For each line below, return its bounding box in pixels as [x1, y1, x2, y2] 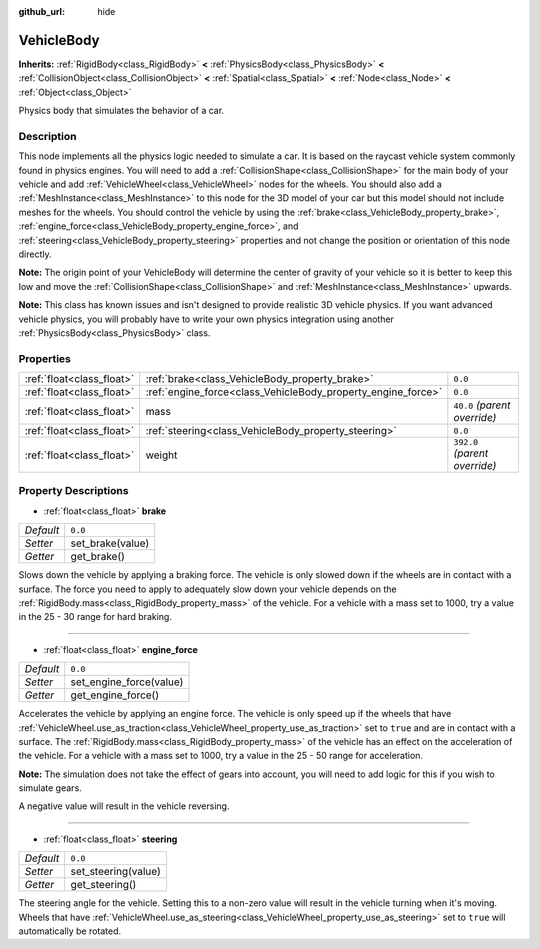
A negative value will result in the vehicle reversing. [18, 800, 230, 812]
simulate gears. [18, 782, 82, 794]
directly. [18, 248, 52, 260]
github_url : [18, 6, 65, 17]
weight [145, 448, 178, 462]
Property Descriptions [18, 484, 129, 498]
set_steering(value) [70, 865, 161, 879]
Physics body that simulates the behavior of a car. [18, 105, 225, 117]
